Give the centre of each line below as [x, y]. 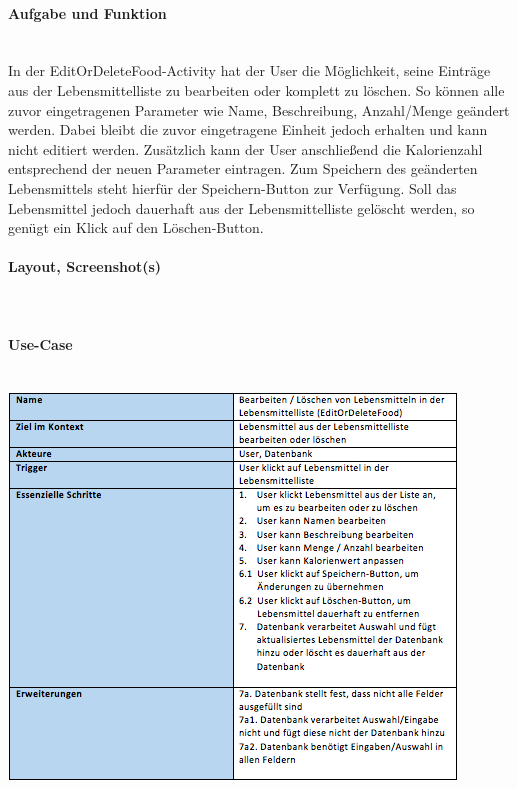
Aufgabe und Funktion [87, 12]
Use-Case [40, 343]
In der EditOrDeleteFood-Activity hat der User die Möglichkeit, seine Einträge [249, 70]
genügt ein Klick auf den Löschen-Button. [136, 227]
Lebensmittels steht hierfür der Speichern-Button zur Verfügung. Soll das [232, 187]
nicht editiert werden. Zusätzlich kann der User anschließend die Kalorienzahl [245, 148]
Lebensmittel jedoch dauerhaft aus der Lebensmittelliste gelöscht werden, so [241, 207]
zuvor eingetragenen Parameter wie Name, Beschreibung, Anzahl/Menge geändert [259, 109]
